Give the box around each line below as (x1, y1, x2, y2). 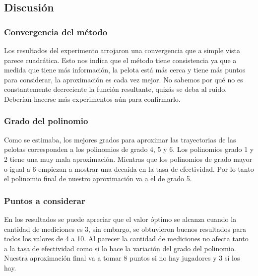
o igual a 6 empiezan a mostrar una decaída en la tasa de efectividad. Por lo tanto (4, 163, 254, 174)
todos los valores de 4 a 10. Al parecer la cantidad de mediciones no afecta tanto (4, 233, 249, 244)
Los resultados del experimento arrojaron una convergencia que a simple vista (4, 45, 241, 55)
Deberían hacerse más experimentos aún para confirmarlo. (4, 93, 181, 104)
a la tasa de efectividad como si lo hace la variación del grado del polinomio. (4, 243, 236, 253)
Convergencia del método (4, 25, 108, 38)
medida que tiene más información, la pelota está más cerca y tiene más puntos (4, 65, 246, 75)
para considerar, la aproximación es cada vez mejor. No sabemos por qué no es (4, 74, 243, 84)
